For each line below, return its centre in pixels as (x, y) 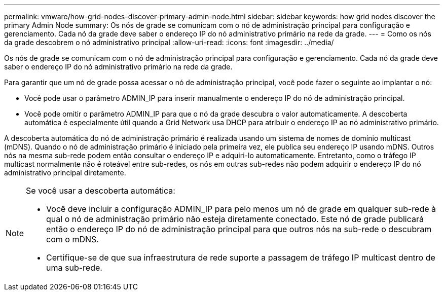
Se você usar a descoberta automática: (101, 191)
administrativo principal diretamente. (65, 173)
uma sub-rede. (74, 268)
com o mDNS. (72, 239)
